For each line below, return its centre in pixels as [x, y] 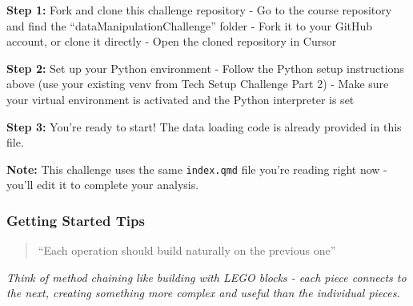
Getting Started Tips [76, 220]
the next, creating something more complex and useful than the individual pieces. [203, 293]
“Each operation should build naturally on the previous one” [187, 250]
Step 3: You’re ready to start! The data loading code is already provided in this [204, 126]
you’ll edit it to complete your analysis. [103, 185]
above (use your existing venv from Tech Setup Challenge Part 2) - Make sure [198, 84]
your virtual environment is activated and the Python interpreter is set [180, 99]
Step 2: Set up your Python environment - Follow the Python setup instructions [205, 68]
